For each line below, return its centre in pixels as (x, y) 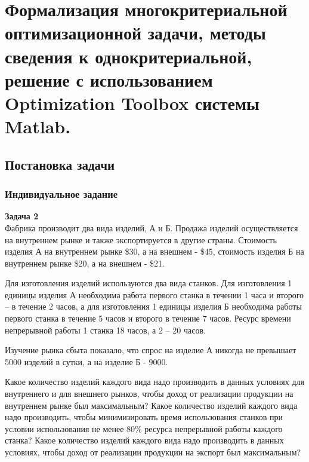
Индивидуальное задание (61, 194)
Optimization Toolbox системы (132, 103)
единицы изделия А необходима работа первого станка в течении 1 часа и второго (154, 294)
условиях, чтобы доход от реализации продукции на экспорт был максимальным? (153, 452)
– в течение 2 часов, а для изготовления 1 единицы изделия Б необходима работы (153, 306)
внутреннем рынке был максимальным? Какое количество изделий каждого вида (151, 405)
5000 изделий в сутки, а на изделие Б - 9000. (86, 361)
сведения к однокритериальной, (129, 56)
